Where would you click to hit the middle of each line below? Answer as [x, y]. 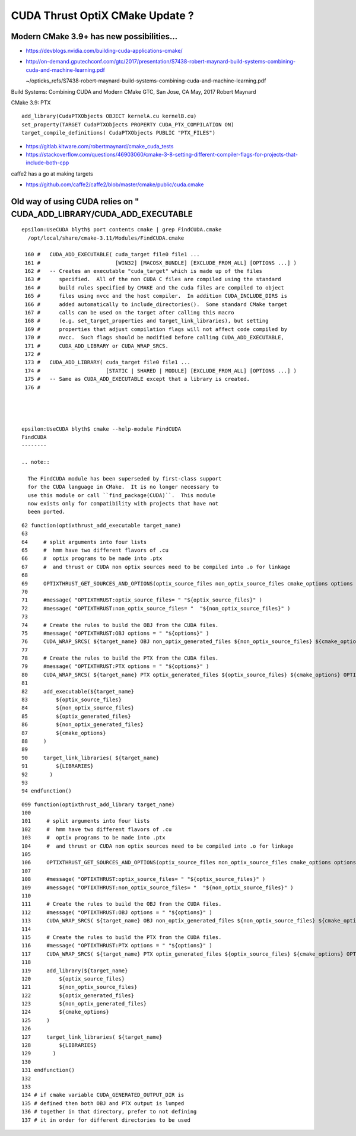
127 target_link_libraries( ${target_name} [92, 1037]
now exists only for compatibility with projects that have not [123, 504]
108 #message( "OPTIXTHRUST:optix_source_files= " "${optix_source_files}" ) [144, 879]
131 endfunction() [48, 1070]
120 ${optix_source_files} [73, 979]
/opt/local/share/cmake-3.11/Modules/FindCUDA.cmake [106, 238]
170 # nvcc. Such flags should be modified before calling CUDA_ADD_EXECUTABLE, [155, 338]
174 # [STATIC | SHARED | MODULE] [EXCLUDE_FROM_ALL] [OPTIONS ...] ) [160, 370]
